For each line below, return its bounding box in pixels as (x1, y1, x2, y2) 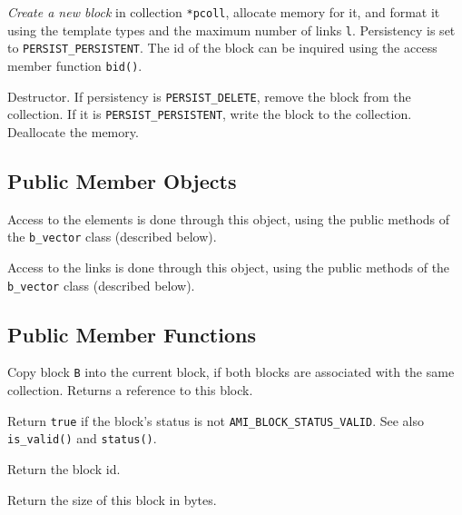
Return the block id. (7, 460, 121, 478)
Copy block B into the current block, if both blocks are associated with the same (7, 362, 455, 381)
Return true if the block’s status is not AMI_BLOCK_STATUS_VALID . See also (7, 411, 424, 430)
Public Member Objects (7, 166, 237, 194)
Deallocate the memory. (7, 122, 139, 141)
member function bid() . (7, 55, 143, 74)
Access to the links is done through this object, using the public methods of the (7, 257, 450, 276)
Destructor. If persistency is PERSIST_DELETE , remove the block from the (7, 86, 411, 105)
